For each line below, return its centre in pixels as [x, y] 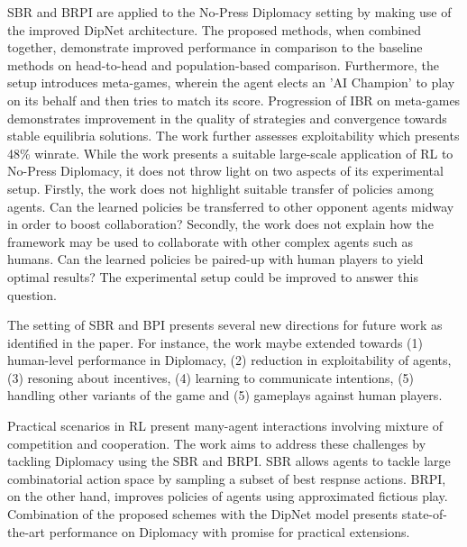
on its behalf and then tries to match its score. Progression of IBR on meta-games [234, 100]
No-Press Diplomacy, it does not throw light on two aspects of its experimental [225, 171]
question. [32, 294]
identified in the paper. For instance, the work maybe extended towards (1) [215, 342]
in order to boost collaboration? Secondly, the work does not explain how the [220, 224]
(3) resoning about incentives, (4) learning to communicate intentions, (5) [211, 377]
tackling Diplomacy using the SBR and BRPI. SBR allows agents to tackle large [229, 461]
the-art [27, 531]
